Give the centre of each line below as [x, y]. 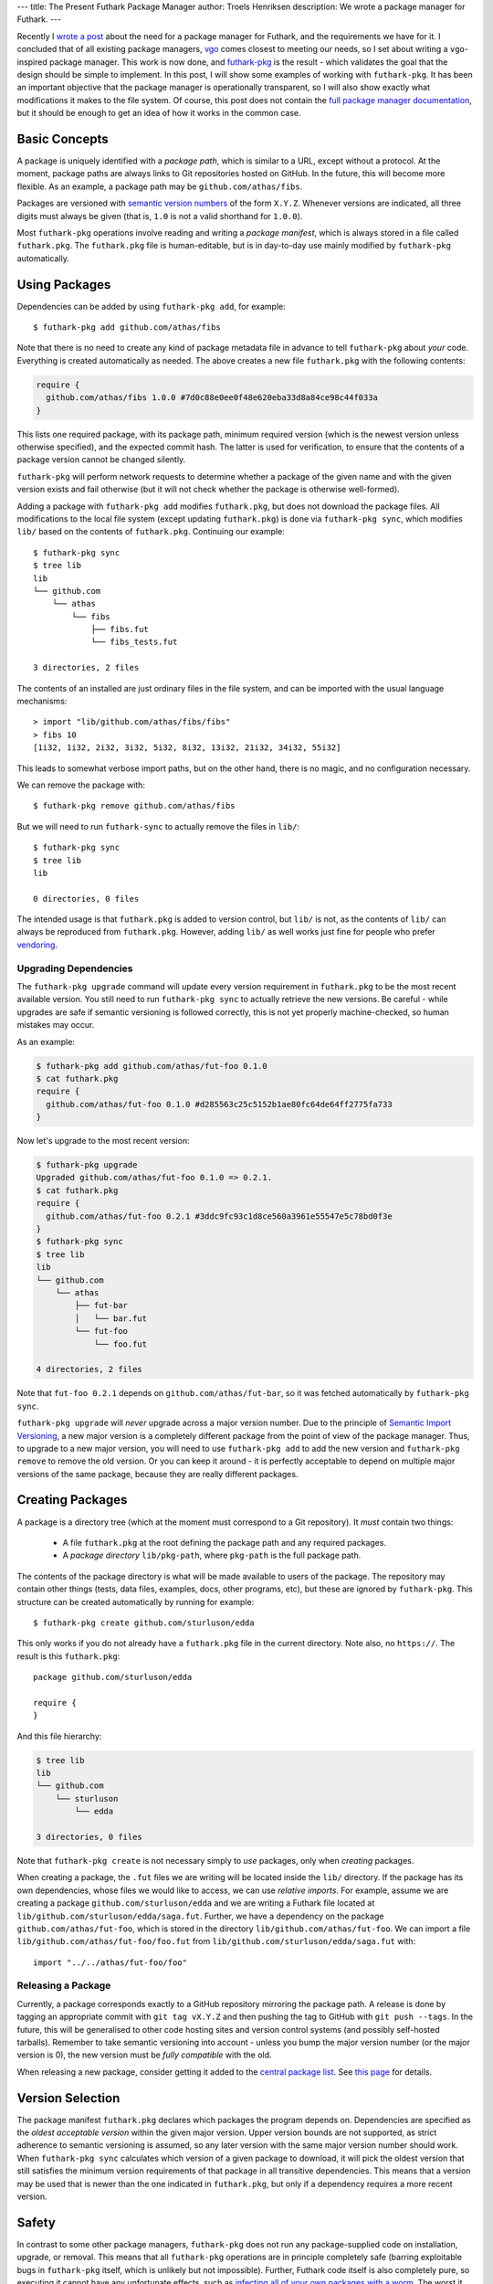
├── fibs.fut [120, 629]
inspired [32, 62]
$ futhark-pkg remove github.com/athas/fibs [135, 806]
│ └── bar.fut [111, 1318]
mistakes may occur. [56, 1025]
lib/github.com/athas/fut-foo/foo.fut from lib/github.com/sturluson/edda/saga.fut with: [216, 1941]
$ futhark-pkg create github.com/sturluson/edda [144, 1623]
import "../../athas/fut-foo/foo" [110, 1962]
